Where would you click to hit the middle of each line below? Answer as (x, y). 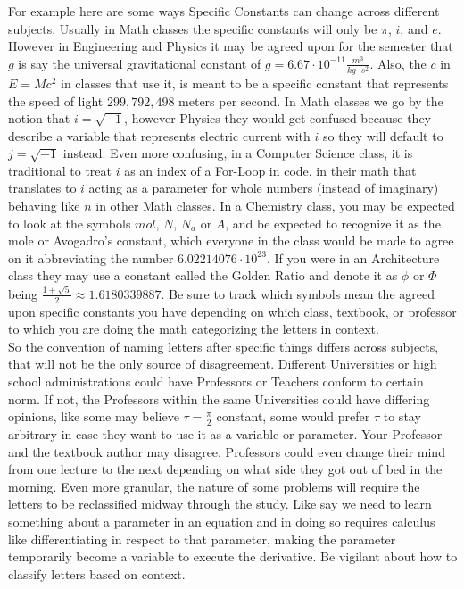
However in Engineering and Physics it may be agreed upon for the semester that (231, 46)
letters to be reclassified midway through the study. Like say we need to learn (220, 504)
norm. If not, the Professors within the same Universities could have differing (219, 398)
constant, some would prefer (293, 416)
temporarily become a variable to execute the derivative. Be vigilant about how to (233, 556)
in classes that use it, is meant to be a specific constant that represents (255, 83)
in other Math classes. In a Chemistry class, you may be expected (275, 206)
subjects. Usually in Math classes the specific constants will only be (193, 28)
